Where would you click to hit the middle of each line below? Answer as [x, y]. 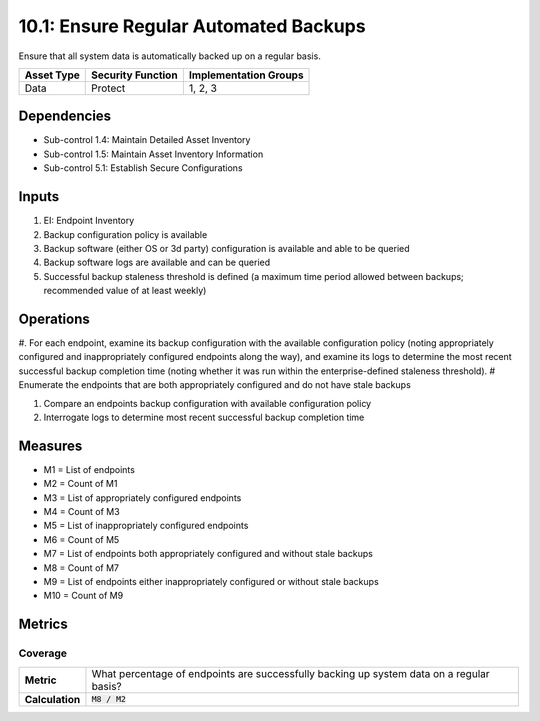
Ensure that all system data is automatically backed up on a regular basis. [170, 56]
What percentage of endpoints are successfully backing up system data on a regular [290, 673]
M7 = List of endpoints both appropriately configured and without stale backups [208, 554]
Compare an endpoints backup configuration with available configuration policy [207, 403]
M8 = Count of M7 [81, 567]
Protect [108, 88]
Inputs [39, 196]
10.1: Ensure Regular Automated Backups [192, 26]
